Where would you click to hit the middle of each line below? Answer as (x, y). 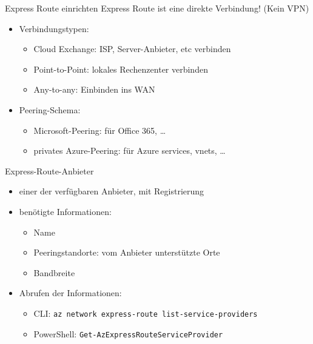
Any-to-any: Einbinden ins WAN (94, 89)
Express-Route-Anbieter (49, 170)
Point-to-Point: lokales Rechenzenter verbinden (121, 69)
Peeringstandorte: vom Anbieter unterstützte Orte (127, 252)
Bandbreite (54, 272)
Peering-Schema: (50, 109)
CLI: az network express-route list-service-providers (146, 313)
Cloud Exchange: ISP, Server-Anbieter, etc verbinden (132, 49)
